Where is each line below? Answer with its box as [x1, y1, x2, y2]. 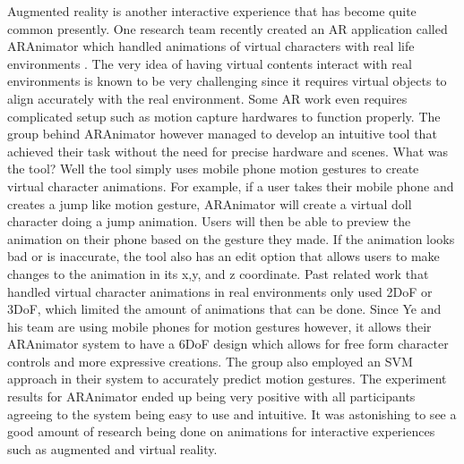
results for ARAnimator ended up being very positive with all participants [7, 387, 416, 406]
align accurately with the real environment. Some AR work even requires [7, 89, 408, 107]
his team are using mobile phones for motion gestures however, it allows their [7, 316, 432, 335]
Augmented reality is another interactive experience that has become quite [7, 2, 417, 20]
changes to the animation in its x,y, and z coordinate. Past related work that [7, 264, 429, 283]
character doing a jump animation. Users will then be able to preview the [7, 212, 411, 231]
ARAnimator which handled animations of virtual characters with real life [7, 37, 415, 55]
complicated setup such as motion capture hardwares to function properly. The [7, 106, 441, 125]
